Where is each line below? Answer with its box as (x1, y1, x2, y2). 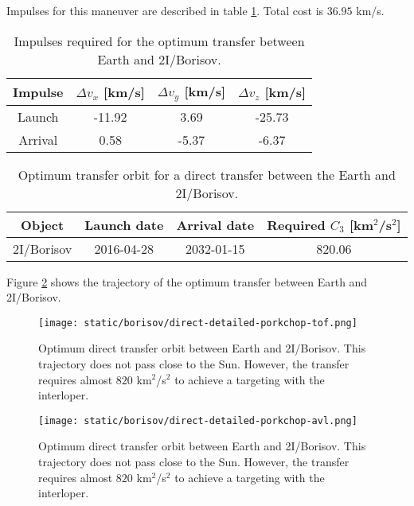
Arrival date (176, 215, 255, 234)
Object (21, 215, 64, 234)
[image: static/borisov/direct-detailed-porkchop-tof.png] (38, 317, 357, 329)
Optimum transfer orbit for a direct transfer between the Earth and (18, 165, 396, 184)
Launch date (84, 215, 164, 234)
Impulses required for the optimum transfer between (14, 31, 305, 50)
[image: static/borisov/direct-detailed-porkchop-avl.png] (38, 415, 357, 426)
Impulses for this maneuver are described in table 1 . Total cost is (6, 2, 324, 18)
